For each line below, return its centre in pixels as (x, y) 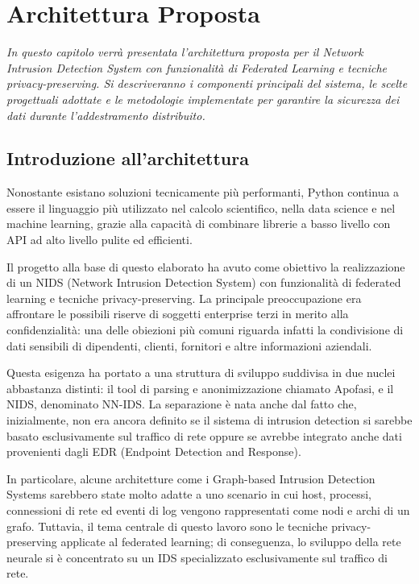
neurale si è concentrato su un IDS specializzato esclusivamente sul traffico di (197, 557)
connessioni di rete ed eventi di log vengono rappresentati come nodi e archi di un (208, 509)
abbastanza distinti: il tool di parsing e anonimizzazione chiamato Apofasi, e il (200, 388)
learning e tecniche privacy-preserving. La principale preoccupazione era (184, 298)
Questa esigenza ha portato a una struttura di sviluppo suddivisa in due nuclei (201, 373)
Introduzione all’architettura (128, 158)
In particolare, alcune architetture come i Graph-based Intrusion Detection (191, 478)
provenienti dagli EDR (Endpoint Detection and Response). (154, 451)
